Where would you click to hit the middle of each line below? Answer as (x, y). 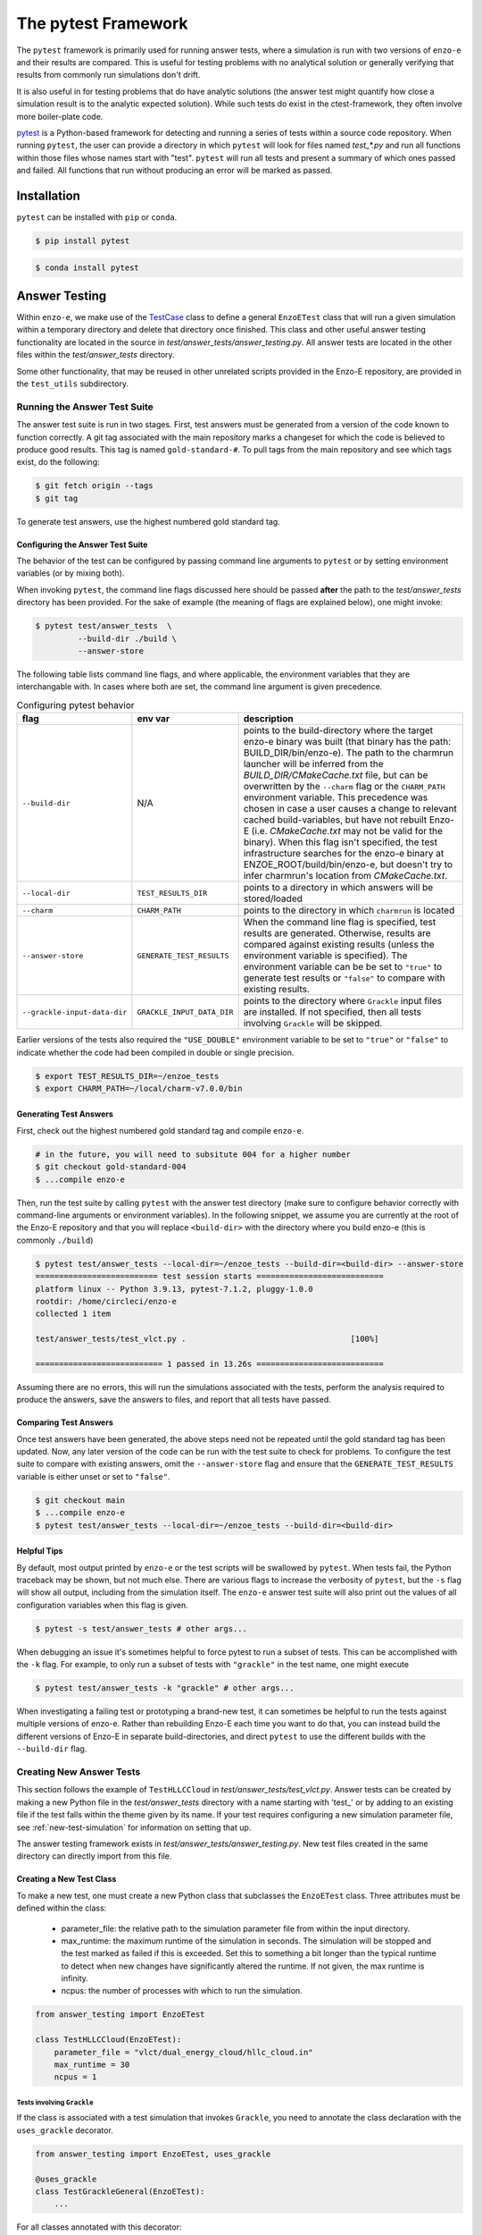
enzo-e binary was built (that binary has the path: (347, 742)
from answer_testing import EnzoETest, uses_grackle (153, 2154)
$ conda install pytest (87, 267)
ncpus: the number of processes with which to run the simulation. (182, 1991)
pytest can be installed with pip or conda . (97, 217)
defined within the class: (62, 1908)
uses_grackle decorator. (65, 2130)
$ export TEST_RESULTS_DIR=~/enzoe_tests (127, 1076)
